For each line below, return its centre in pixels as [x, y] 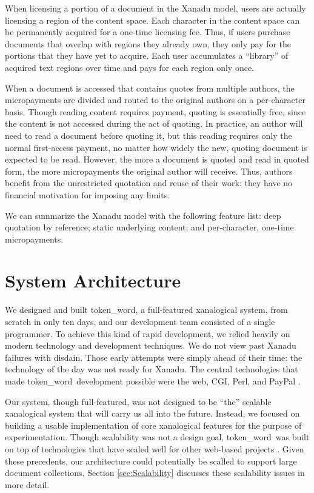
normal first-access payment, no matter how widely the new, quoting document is [156, 147]
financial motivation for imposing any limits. [88, 194]
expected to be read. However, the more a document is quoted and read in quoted [157, 159]
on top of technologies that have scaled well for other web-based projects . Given [155, 448]
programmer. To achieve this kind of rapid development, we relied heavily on [148, 333]
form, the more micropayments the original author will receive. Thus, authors [149, 171]
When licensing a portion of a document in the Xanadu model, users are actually [155, 8]
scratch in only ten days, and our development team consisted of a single [140, 321]
